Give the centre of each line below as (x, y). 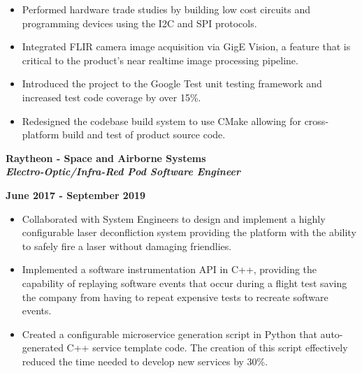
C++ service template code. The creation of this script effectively (207, 348)
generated (43, 348)
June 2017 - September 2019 (76, 195)
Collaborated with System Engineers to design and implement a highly (174, 218)
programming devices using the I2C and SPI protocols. (139, 23)
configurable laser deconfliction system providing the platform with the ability (189, 232)
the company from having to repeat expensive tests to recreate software (175, 297)
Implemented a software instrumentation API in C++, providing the (169, 269)
